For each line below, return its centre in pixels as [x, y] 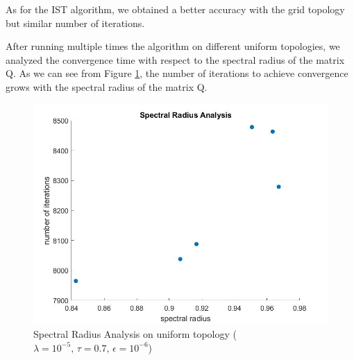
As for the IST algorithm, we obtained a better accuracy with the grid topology [175, 9]
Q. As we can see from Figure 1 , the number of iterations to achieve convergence [177, 73]
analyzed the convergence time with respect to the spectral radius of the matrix [175, 59]
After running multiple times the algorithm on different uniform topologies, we [173, 46]
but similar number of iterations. [75, 23]
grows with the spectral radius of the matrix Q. [107, 86]
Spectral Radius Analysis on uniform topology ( [135, 334]
